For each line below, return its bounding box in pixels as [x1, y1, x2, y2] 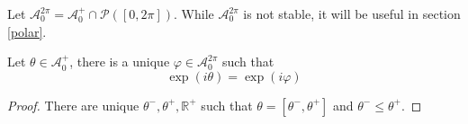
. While [174, 4, 214, 22]
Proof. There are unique [7, 95, 139, 114]
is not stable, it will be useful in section [243, 4, 461, 22]
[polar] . [7, 22, 47, 40]
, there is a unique [69, 52, 170, 71]
